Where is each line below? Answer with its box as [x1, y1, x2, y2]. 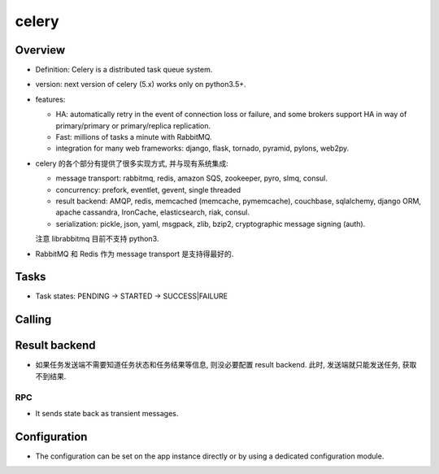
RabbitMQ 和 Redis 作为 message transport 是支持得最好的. [35, 249, 234, 259]
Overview [15, 43, 66, 57]
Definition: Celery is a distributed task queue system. [35, 65, 213, 75]
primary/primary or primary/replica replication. [55, 120, 211, 130]
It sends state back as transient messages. [35, 408, 179, 418]
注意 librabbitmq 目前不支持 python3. [35, 234, 159, 244]
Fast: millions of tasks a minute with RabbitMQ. [55, 133, 212, 142]
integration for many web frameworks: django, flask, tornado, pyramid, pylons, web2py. [55, 143, 350, 154]
